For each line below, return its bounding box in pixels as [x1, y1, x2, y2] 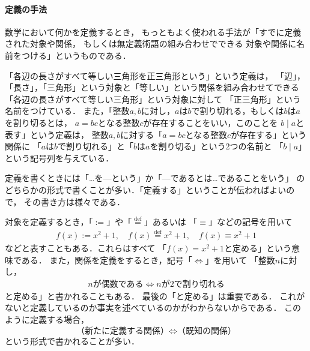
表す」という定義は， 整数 [5, 128, 109, 140]
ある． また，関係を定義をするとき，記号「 [21, 253, 192, 266]
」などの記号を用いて [208, 215, 293, 228]
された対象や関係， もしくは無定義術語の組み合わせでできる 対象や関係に [5, 37, 297, 50]
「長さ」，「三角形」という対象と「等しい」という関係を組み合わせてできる [5, 81, 299, 94]
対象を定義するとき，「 [5, 215, 93, 228]
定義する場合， [29, 313, 89, 325]
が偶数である [93, 280, 144, 289]
